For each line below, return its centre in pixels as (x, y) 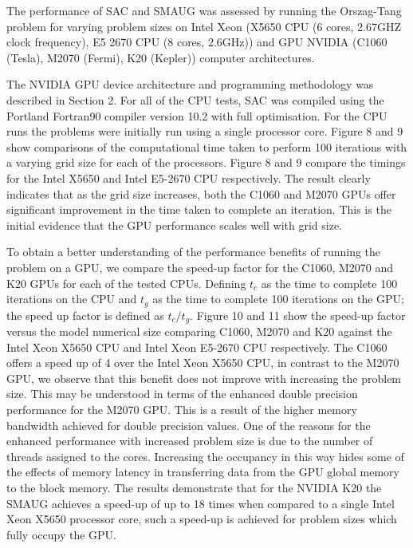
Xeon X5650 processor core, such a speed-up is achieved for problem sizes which (202, 519)
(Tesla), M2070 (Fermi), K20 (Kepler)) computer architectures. (161, 57)
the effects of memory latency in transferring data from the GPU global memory (203, 472)
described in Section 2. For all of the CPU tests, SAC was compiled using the (195, 99)
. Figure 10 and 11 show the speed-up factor (298, 315)
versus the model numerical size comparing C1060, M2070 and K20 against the (199, 331)
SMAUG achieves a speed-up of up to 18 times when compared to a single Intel (201, 503)
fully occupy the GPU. (61, 534)
